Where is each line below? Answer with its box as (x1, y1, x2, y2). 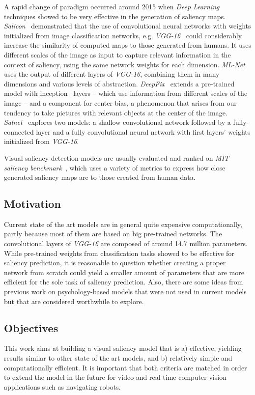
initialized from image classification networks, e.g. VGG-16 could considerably (4, 30, 242, 40)
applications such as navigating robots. (4, 381, 121, 392)
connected (4, 126, 34, 137)
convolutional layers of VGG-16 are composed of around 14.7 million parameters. (4, 238, 248, 249)
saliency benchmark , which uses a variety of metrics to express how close (4, 162, 226, 172)
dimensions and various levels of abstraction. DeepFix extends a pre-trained (4, 78, 235, 88)
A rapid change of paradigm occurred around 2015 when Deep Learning (4, 1, 220, 11)
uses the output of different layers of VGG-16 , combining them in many (4, 69, 220, 79)
